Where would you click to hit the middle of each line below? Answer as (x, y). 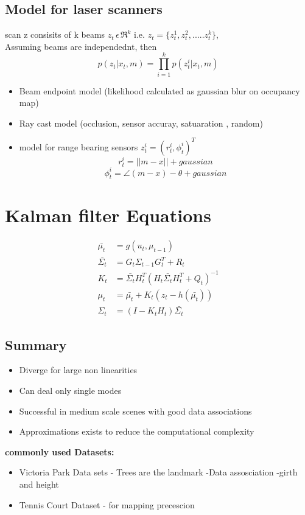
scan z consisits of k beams (55, 34)
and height (39, 484)
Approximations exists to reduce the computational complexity (137, 431)
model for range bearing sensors (79, 146)
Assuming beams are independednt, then (81, 46)
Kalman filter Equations (108, 215)
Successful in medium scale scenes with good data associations (135, 411)
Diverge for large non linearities (78, 370)
